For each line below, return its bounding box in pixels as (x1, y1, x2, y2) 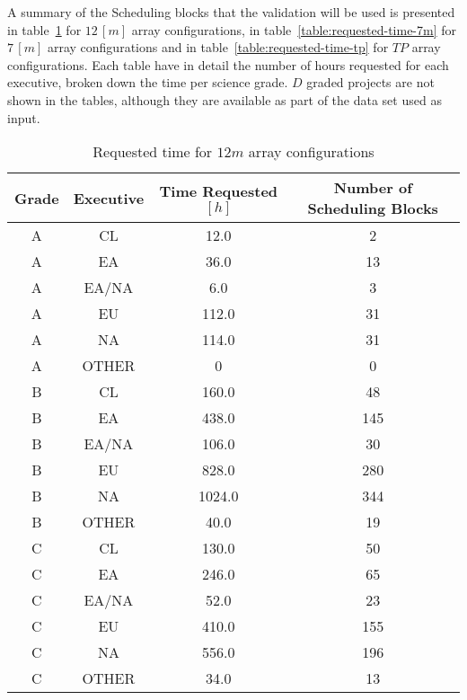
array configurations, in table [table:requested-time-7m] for (131, 20, 457, 39)
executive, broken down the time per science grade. (7, 73, 288, 92)
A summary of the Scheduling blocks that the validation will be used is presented (7, 3, 455, 21)
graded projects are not (306, 73, 435, 92)
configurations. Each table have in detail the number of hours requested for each (7, 55, 449, 74)
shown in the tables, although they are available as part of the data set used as (7, 90, 442, 109)
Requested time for (93, 141, 213, 163)
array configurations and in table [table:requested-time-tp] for (47, 38, 389, 57)
